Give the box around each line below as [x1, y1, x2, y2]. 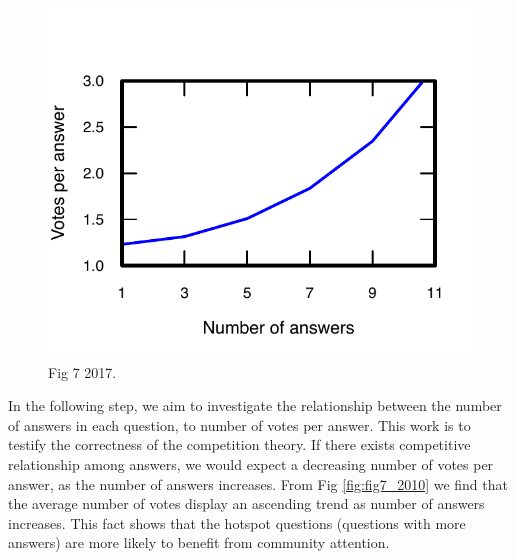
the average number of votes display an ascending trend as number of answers [8, 493, 485, 514]
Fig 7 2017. [48, 361, 117, 382]
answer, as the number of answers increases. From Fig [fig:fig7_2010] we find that [8, 473, 508, 494]
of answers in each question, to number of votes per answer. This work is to [8, 414, 471, 435]
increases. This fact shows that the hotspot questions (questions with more [8, 512, 466, 533]
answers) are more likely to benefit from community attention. [8, 532, 390, 553]
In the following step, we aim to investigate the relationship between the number [8, 395, 502, 416]
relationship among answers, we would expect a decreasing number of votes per [8, 453, 494, 474]
